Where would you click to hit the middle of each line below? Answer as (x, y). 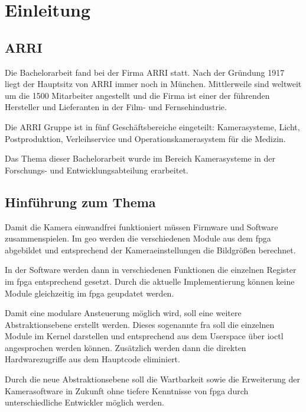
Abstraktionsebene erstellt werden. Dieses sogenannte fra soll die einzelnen (140, 324)
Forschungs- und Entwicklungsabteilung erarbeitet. (97, 170)
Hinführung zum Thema (80, 202)
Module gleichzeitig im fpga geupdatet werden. (89, 293)
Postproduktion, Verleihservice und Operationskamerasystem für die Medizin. (145, 138)
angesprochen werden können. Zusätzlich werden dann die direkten (126, 347)
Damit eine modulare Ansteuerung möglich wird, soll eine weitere (123, 313)
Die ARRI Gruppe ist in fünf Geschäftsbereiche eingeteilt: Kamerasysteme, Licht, (152, 126)
